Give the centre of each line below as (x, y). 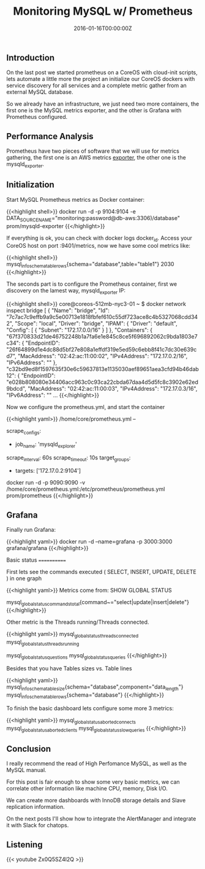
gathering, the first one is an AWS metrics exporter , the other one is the (96, 158)
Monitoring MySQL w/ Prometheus (103, 11)
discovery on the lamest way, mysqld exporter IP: (66, 291)
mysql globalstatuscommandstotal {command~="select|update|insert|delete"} (98, 603)
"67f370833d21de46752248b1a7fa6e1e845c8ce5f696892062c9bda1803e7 (102, 336)
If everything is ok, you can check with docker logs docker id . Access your (99, 239)
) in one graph (24, 578)
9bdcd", (16, 388)
